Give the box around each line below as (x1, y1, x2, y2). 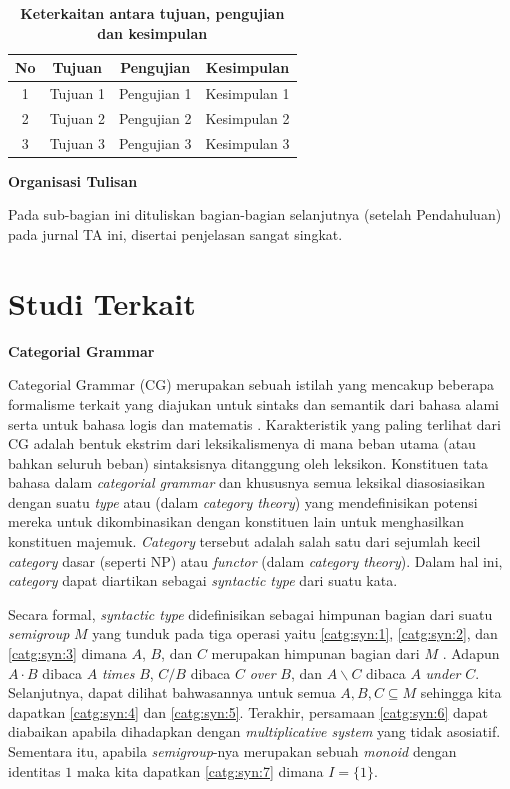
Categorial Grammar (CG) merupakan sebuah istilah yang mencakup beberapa (8, 374, 494, 395)
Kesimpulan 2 (205, 107, 290, 128)
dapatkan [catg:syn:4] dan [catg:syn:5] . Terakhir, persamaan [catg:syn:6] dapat (8, 701, 489, 722)
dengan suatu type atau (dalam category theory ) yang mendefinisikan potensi (8, 491, 478, 512)
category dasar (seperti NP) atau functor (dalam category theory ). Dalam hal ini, (8, 550, 503, 571)
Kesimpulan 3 (205, 132, 290, 153)
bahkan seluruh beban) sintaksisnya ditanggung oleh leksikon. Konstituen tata (8, 452, 489, 473)
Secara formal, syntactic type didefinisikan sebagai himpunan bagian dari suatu (8, 603, 493, 624)
